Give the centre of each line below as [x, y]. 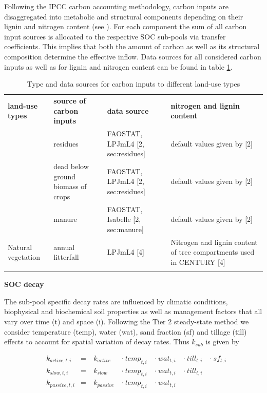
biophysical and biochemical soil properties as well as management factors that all [133, 311]
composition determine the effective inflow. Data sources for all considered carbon [133, 56]
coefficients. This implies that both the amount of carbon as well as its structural [132, 46]
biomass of [70, 186]
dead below [71, 166]
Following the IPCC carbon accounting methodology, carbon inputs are [116, 6]
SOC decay [24, 284]
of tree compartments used [213, 252]
